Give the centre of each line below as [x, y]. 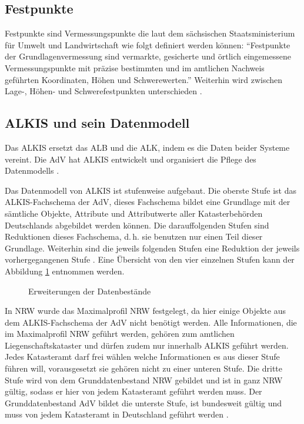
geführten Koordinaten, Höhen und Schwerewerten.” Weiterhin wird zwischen [144, 79]
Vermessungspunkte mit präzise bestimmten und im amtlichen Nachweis [135, 67]
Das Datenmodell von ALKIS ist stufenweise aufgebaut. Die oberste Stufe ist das [151, 190]
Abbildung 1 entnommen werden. [65, 271]
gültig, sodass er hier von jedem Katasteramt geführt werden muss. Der [133, 391]
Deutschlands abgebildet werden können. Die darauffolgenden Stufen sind [137, 225]
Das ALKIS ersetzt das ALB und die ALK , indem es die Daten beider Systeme [147, 147]
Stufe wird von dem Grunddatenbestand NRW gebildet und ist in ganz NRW [144, 380]
